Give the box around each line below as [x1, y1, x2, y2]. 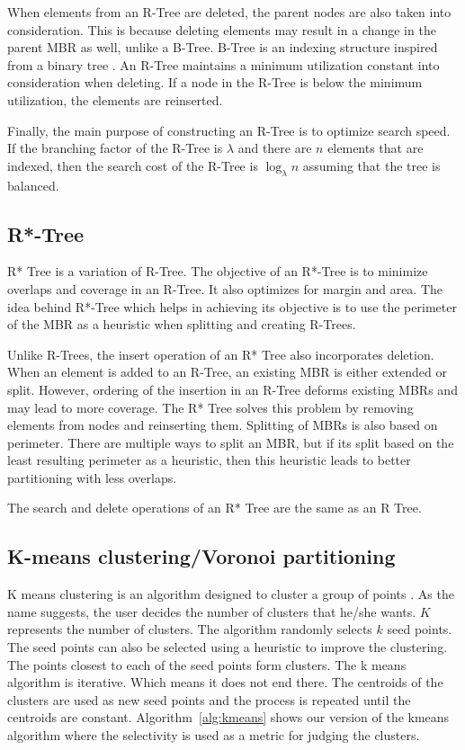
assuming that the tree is [302, 156, 441, 174]
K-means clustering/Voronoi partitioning [7, 542, 396, 570]
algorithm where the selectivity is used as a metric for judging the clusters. [7, 726, 420, 745]
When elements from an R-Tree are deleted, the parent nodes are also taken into [7, 3, 452, 21]
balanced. [7, 175, 59, 194]
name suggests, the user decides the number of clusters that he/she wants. [7, 602, 416, 621]
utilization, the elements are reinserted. [7, 90, 223, 109]
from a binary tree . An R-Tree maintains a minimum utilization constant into [7, 55, 440, 74]
